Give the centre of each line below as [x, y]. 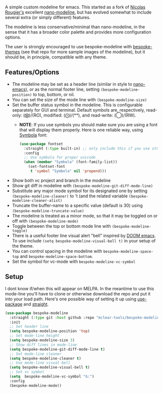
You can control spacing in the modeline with [57, 251]
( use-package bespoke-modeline [37, 313]
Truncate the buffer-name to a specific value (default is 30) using [77, 205]
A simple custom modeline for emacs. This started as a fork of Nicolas [75, 7]
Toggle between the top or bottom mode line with [61, 226]
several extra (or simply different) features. [48, 17]
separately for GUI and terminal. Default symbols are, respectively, [79, 110]
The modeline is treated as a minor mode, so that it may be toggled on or [85, 216]
